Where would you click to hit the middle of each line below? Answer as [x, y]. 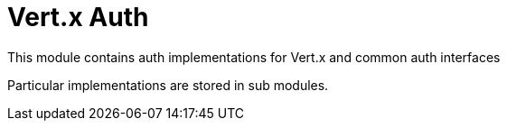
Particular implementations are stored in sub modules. [168, 85]
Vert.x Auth [78, 17]
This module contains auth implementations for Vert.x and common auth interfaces [254, 57]
